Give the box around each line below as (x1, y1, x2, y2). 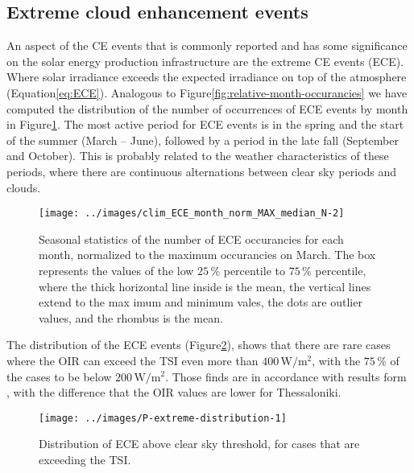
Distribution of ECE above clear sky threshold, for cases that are (39, 435, 360, 452)
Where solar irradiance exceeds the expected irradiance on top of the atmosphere (6, 68, 407, 85)
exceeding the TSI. (39, 450, 131, 467)
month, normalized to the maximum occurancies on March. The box (39, 246, 376, 263)
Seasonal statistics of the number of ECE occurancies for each (39, 230, 344, 247)
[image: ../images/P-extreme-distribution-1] (39, 412, 287, 424)
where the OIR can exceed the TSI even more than (6, 352, 259, 368)
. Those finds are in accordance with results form (165, 368, 407, 385)
